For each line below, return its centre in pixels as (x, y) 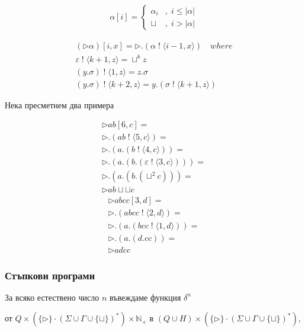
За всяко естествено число (52, 297)
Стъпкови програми (50, 275)
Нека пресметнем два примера (60, 104)
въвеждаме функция (145, 297)
